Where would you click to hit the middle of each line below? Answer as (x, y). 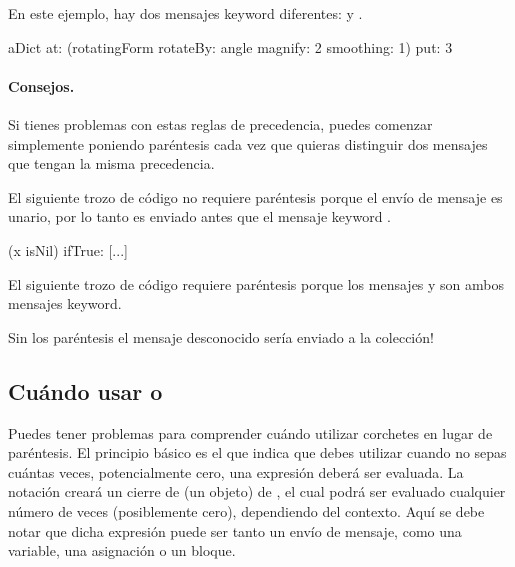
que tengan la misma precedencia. (111, 163)
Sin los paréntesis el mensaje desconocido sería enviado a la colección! (221, 336)
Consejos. (41, 85)
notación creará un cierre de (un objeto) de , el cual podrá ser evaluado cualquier (257, 491)
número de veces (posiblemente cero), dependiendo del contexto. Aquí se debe (246, 510)
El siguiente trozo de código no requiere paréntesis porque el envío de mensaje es (255, 196)
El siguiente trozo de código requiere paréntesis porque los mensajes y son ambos (256, 283)
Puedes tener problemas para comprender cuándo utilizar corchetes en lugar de (250, 432)
